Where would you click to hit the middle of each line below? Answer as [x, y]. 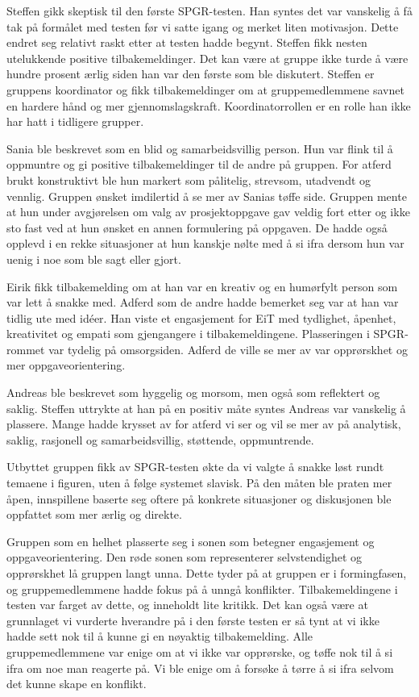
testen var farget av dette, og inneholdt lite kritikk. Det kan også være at [187, 605]
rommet [26, 349]
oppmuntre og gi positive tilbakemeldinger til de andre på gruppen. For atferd [199, 164]
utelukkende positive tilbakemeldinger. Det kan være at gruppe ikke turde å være [207, 58]
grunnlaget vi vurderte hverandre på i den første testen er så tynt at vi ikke [193, 620]
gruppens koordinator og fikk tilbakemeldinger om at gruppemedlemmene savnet [205, 89]
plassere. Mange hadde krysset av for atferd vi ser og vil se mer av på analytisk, [204, 424]
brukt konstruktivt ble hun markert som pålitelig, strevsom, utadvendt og [189, 179]
